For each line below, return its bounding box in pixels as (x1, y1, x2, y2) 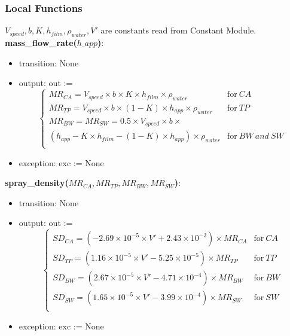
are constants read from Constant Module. (100, 24, 257, 36)
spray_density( (5, 176, 69, 189)
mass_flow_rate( (5, 36, 77, 49)
